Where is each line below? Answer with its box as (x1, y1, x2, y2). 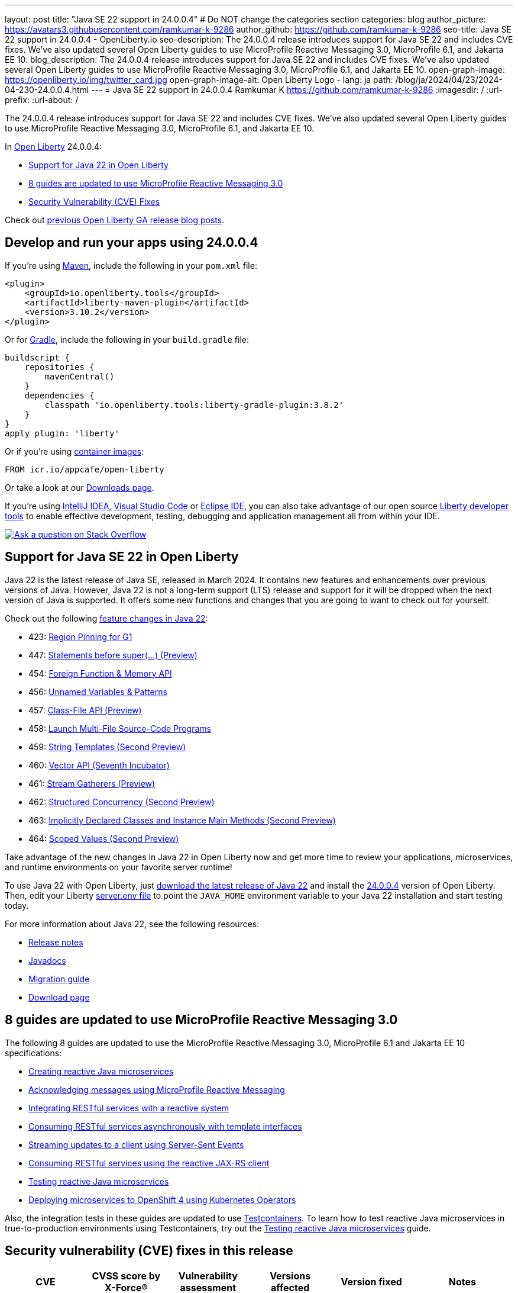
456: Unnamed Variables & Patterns (28, 686, 167, 697)
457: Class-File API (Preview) (28, 705, 142, 715)
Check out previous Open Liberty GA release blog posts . (5, 215, 225, 225)
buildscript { (5, 352, 70, 362)
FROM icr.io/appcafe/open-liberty (5, 464, 164, 474)
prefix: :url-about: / (5, 95, 79, 105)
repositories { (24, 362, 95, 372)
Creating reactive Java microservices (28, 1066, 174, 1076)
